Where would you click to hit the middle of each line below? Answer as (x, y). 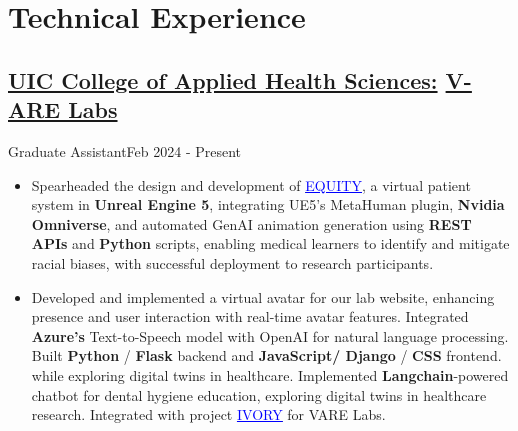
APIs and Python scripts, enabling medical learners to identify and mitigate (270, 243)
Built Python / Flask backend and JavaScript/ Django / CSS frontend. (266, 355)
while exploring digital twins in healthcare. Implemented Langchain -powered (270, 374)
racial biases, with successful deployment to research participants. (232, 262)
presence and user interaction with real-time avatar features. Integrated (250, 316)
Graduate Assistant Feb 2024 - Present (125, 150)
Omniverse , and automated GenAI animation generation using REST (251, 223)
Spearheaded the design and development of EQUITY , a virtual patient (251, 184)
